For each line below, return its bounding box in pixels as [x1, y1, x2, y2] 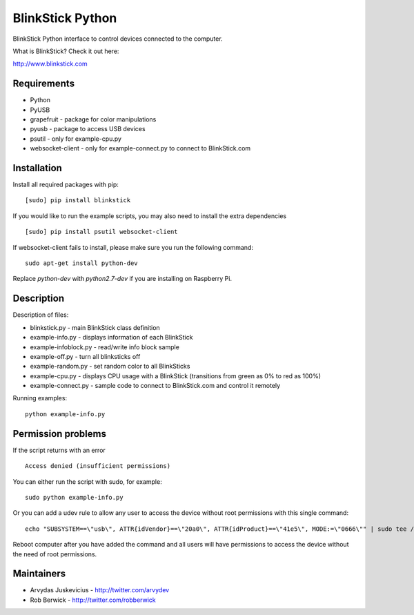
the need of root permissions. [12, 549, 97, 558]
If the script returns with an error [12, 446, 106, 454]
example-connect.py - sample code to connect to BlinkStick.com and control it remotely [30, 382, 281, 390]
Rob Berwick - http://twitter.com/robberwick [30, 596, 157, 604]
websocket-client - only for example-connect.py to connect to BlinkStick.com [30, 144, 251, 153]
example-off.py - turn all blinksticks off [30, 352, 141, 360]
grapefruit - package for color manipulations [30, 115, 157, 124]
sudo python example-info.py [25, 494, 124, 501]
